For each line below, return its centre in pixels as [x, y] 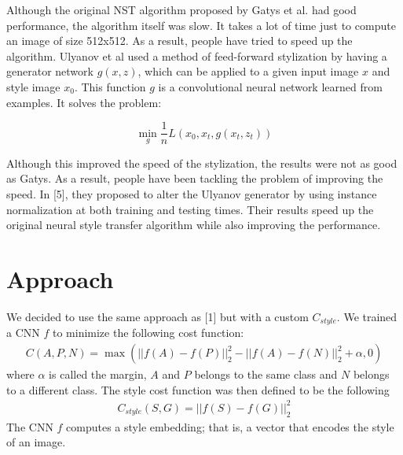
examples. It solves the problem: [84, 102]
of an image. [36, 442]
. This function [110, 86]
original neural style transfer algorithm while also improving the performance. [194, 225]
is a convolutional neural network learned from [270, 86]
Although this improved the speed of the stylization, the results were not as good [202, 163]
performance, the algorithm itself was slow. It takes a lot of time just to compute [201, 25]
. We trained [367, 316]
